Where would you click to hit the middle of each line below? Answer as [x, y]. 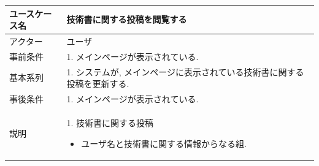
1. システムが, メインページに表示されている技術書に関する [185, 71]
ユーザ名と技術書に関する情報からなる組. [164, 143]
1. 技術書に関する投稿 [110, 122]
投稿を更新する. [98, 84]
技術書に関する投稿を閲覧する [127, 19]
